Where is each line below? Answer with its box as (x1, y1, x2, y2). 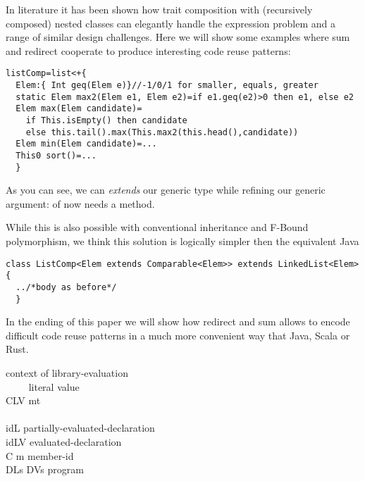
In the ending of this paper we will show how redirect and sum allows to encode (6, 314, 350, 329)
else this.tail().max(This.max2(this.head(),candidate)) (25, 127, 299, 137)
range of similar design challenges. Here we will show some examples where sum (6, 30, 350, 44)
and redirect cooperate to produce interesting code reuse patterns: (6, 43, 291, 58)
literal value (28, 379, 80, 394)
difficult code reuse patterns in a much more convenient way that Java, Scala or (6, 327, 350, 342)
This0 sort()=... (16, 150, 97, 161)
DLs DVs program (6, 462, 84, 477)
